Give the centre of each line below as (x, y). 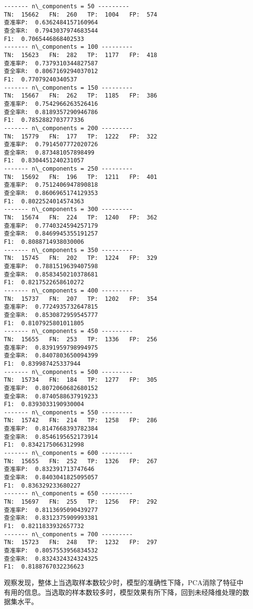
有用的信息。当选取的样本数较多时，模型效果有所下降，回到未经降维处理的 (123, 592)
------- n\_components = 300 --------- (68, 209)
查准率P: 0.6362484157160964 (51, 23)
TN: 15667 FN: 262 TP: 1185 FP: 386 (81, 96)
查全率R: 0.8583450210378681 (51, 274)
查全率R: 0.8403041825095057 (51, 478)
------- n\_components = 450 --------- (68, 331)
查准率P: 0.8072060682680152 (51, 388)
